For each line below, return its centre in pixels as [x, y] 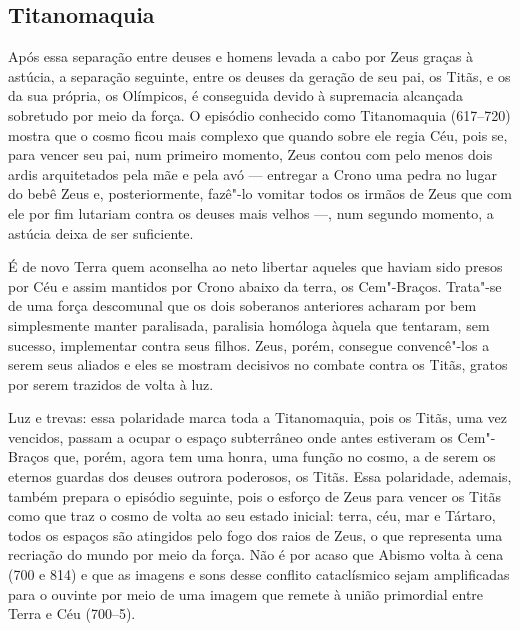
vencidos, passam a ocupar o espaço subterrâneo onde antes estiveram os [230, 436]
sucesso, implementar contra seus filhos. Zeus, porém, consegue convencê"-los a [249, 344]
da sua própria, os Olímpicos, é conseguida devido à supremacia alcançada [236, 95]
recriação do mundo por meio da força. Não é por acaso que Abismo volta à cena [256, 554]
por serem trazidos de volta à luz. [111, 383]
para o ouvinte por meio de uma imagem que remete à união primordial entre [246, 593]
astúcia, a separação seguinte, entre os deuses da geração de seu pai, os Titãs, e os [259, 75]
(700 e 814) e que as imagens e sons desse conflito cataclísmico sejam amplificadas [259, 574]
